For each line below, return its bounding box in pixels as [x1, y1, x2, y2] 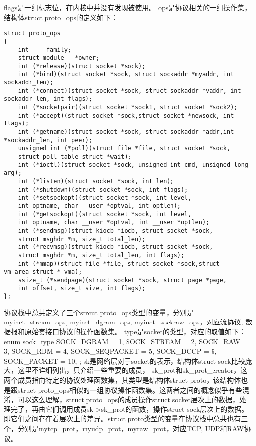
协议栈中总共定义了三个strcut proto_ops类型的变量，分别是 [4, 307, 194, 317]
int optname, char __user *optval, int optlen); [18, 202, 181, 209]
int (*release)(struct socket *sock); [18, 62, 146, 70]
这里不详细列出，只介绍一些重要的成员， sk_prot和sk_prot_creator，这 [17, 365, 248, 375]
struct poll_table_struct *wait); [18, 153, 131, 161]
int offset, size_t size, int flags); [18, 284, 146, 292]
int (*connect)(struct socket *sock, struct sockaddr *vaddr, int [18, 87, 241, 94]
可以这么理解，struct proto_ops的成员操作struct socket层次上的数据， [17, 394, 240, 405]
